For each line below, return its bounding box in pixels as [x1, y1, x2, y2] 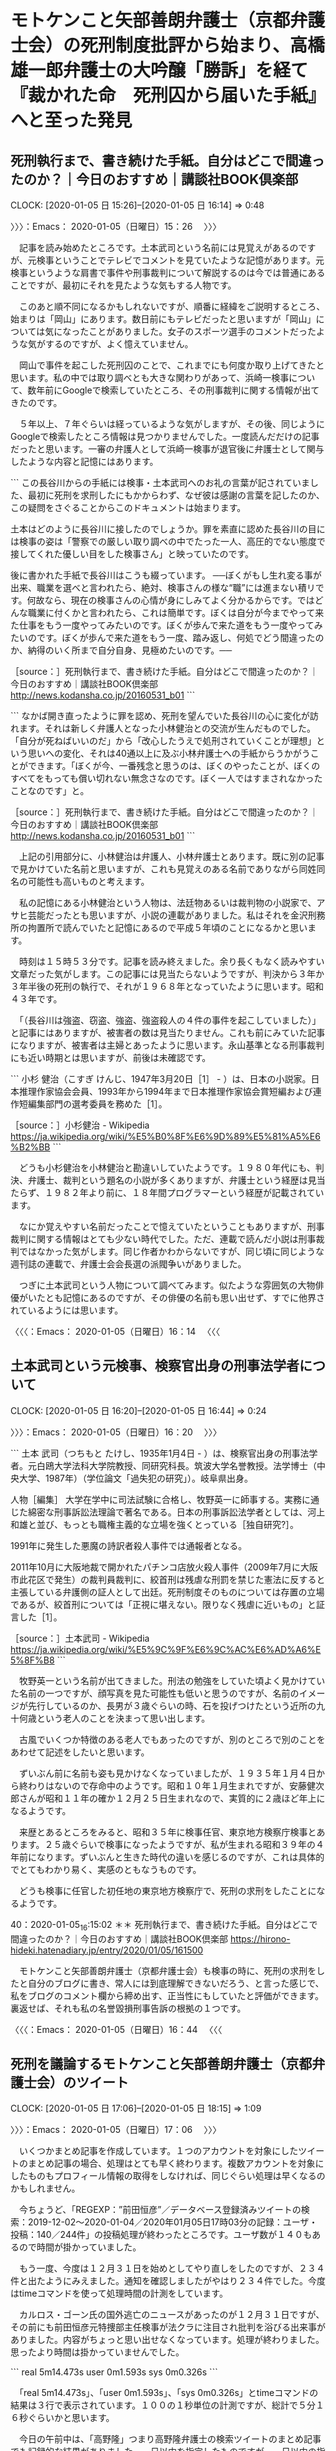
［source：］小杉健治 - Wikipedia [10, 1119, 150, 1131]
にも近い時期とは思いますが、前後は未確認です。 [10, 1052, 212, 1063]
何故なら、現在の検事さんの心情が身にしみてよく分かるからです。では [26, 594, 315, 606]
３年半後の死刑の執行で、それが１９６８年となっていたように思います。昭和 [10, 981, 324, 992]
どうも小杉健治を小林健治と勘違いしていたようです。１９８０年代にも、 [18, 1162, 316, 1173]
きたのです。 [10, 397, 63, 408]
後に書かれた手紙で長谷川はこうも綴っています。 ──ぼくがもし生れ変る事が [10, 569, 322, 581]
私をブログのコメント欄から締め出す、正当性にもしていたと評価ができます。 [10, 1989, 325, 2001]
